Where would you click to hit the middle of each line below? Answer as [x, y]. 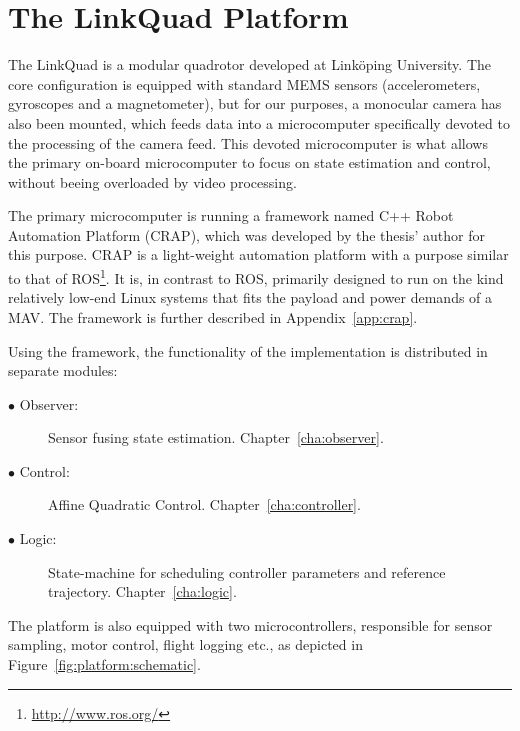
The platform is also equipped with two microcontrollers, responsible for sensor [250, 624]
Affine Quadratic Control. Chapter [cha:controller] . [204, 504]
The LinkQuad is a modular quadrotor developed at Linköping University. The [249, 64]
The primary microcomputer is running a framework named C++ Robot [231, 215]
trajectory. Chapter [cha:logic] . [142, 591]
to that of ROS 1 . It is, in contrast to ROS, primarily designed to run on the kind [256, 276]
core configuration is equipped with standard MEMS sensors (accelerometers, [244, 83]
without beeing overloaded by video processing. [152, 181]
